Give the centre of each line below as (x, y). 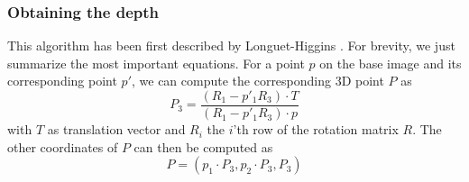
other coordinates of (63, 146)
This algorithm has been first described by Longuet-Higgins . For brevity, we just (231, 45)
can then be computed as (203, 146)
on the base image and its (391, 63)
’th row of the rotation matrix (316, 129)
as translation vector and (116, 129)
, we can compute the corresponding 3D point (257, 81)
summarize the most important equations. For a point (156, 63)
